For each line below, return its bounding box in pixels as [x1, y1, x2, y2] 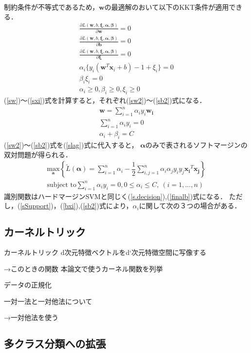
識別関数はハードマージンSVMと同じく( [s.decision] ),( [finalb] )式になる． [4, 191, 227, 201]
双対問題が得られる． [4, 149, 72, 159]
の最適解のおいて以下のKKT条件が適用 [104, 2, 229, 12]
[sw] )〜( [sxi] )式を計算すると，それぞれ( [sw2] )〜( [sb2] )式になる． [6, 95, 206, 105]
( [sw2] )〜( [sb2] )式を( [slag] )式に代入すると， [4, 140, 138, 150]
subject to [47, 181, 76, 188]
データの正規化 [4, 280, 52, 290]
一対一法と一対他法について [4, 296, 92, 306]
